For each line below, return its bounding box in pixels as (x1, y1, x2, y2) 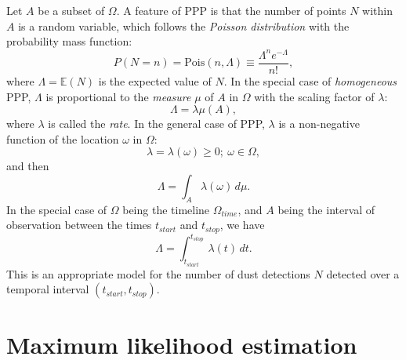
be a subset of (38, 2, 105, 18)
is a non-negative (278, 115, 360, 132)
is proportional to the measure (45, 88, 191, 104)
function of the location (6, 130, 119, 147)
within (362, 2, 393, 18)
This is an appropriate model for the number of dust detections (6, 265, 310, 282)
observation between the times (6, 216, 152, 233)
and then (6, 158, 49, 174)
